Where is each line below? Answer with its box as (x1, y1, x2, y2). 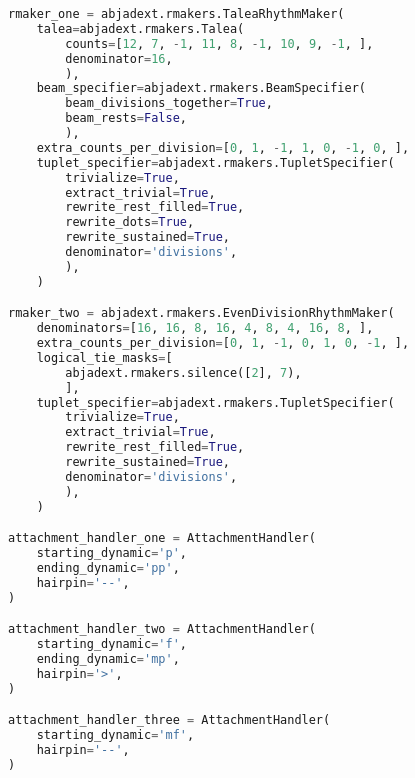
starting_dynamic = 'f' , (36, 637, 188, 652)
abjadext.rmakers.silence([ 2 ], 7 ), (65, 365, 302, 380)
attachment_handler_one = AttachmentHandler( (8, 531, 316, 546)
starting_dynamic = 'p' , (36, 546, 188, 561)
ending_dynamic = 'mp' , (36, 651, 180, 666)
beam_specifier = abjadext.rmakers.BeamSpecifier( (36, 81, 366, 96)
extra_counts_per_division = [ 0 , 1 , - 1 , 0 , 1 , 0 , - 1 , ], (36, 336, 410, 351)
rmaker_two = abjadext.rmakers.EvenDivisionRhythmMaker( (8, 306, 395, 321)
